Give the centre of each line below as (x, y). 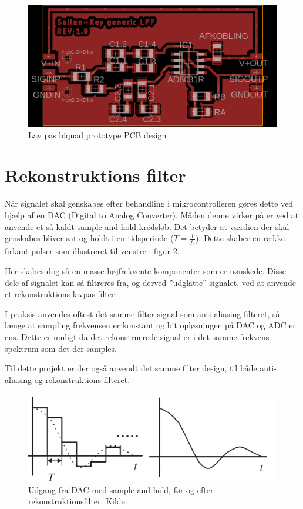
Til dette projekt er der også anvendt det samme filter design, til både (131, 368)
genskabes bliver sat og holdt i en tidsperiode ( (89, 238)
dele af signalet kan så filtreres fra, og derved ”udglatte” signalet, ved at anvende (150, 282)
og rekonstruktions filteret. (82, 379)
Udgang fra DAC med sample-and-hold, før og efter (121, 489)
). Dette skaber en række (240, 238)
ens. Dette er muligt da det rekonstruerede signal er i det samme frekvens (137, 336)
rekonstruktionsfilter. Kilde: (78, 501)
